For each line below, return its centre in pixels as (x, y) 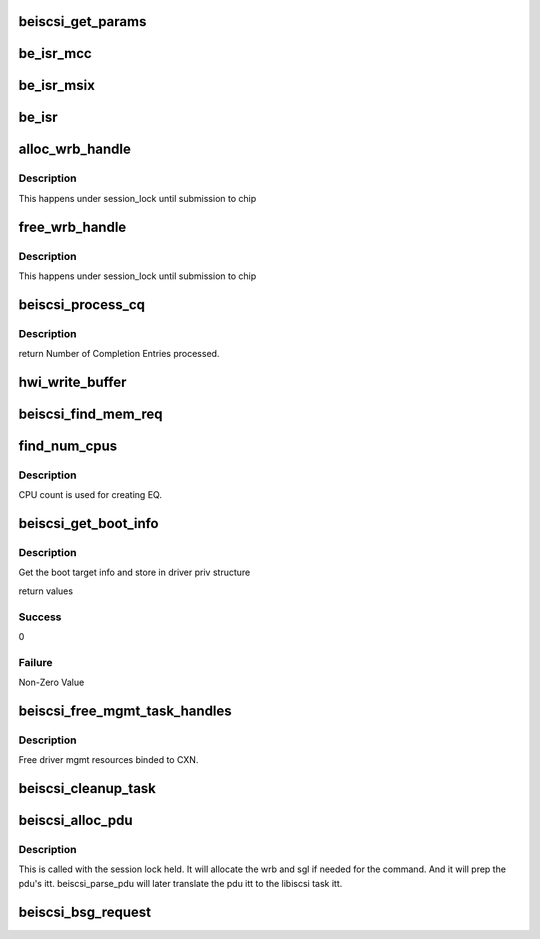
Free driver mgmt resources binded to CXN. (108, 760)
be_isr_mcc (55, 53)
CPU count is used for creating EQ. (90, 495)
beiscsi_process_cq (81, 304)
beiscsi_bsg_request (85, 911)
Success (40, 617)
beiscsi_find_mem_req (90, 413)
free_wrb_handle (72, 226)
